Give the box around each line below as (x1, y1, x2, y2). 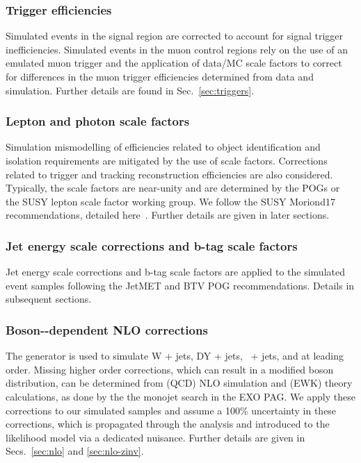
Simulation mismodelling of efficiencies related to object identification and (6, 140, 321, 154)
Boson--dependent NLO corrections (6, 321, 208, 338)
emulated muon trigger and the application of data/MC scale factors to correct (6, 56, 342, 70)
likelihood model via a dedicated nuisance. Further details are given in (6, 430, 305, 444)
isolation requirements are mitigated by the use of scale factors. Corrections (6, 153, 328, 167)
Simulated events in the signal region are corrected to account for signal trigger (6, 28, 344, 43)
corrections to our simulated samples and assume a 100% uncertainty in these (6, 403, 337, 417)
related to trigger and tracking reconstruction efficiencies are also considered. (6, 167, 333, 181)
